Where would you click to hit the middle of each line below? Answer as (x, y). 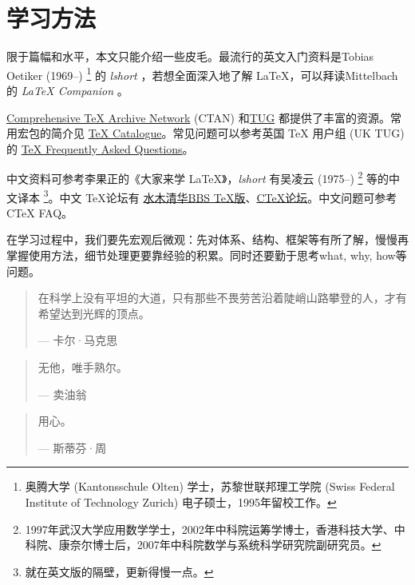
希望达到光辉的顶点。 (94, 313)
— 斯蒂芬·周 (72, 447)
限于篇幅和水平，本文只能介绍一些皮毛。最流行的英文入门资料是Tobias (190, 56)
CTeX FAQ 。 (40, 212)
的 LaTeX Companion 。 (67, 90)
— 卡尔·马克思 (78, 340)
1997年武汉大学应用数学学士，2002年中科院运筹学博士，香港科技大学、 (209, 529)
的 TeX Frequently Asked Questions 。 (100, 148)
